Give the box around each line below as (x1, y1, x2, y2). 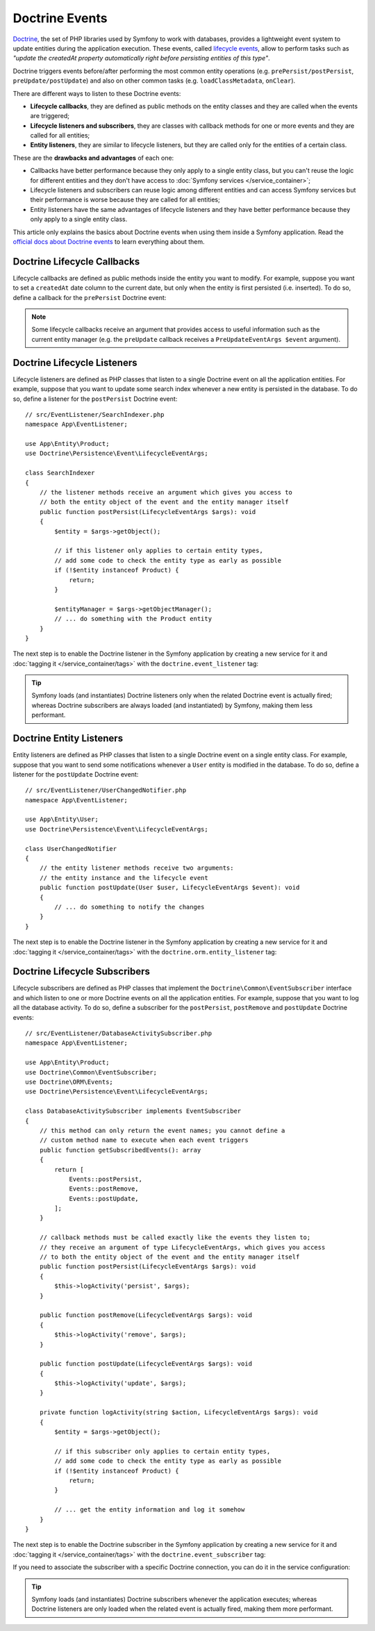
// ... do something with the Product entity (54, 615, 212, 623)
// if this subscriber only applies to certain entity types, (54, 1447, 271, 1455)
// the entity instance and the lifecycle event (39, 874, 208, 881)
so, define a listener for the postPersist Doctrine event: (12, 395, 178, 403)
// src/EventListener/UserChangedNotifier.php (25, 786, 187, 795)
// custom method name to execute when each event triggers (39, 1136, 249, 1144)
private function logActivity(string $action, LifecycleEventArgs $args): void (39, 1409, 319, 1416)
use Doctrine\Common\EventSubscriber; (25, 1068, 158, 1076)
